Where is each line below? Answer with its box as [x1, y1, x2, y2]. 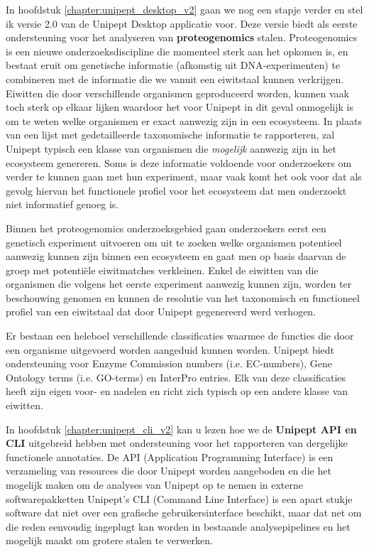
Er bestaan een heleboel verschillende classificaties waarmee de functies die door [6, 328, 354, 343]
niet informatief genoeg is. [6, 197, 119, 212]
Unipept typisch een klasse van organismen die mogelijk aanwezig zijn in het [6, 141, 336, 156]
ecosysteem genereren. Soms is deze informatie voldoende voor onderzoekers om [6, 155, 352, 170]
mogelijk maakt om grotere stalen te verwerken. [6, 533, 213, 548]
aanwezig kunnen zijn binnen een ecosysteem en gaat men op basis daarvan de [6, 249, 346, 264]
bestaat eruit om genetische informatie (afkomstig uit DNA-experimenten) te [6, 58, 341, 72]
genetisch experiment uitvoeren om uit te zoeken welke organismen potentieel [6, 234, 342, 249]
